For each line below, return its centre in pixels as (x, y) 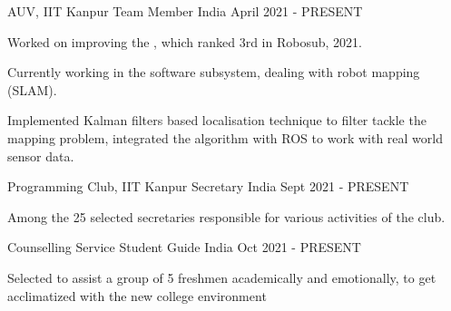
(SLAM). (32, 89)
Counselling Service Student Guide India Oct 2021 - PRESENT (184, 247)
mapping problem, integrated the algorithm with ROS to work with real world (225, 137)
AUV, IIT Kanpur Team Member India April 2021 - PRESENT (185, 11)
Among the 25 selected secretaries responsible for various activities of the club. (226, 216)
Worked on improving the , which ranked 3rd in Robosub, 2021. (185, 41)
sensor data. (41, 155)
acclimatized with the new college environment (137, 295)
